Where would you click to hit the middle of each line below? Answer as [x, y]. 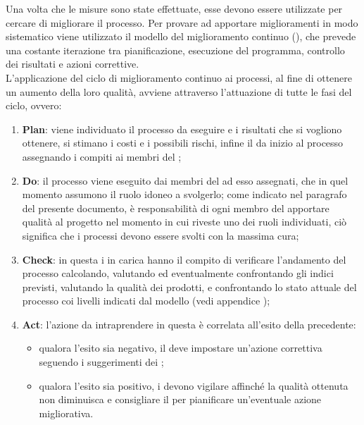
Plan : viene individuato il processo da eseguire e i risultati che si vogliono [182, 129]
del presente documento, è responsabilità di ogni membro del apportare [176, 208]
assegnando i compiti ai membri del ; [102, 156]
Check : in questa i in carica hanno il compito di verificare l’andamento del [184, 259]
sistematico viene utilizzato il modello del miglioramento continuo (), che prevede [181, 36]
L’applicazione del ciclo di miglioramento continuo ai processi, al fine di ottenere [179, 77]
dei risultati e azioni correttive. [73, 64]
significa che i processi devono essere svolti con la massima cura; [161, 235]
